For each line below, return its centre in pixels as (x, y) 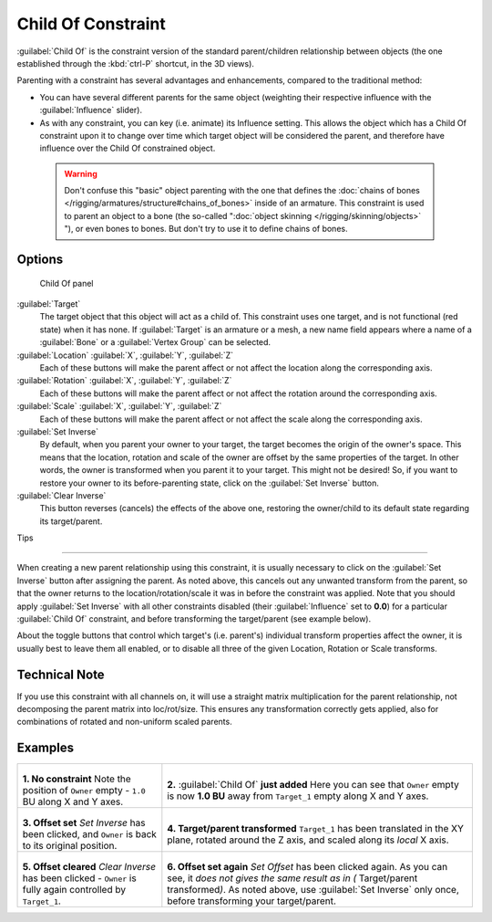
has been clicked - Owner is (79, 878)
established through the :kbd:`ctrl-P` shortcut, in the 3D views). (136, 63)
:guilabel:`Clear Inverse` (61, 495)
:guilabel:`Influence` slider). (91, 110)
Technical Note (61, 674)
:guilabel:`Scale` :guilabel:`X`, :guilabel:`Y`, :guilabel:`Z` (119, 406)
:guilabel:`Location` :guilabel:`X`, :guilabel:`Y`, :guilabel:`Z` (125, 355)
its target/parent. (71, 521)
